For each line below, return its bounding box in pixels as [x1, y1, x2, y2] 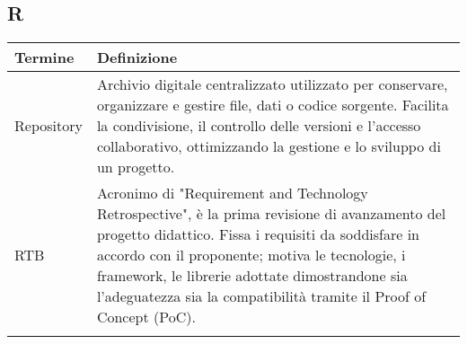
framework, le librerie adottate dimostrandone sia [96, 265, 408, 287]
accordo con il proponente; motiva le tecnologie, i [96, 244, 406, 266]
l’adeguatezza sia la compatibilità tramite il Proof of [96, 286, 427, 307]
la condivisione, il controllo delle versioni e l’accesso [96, 115, 421, 137]
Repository [14, 115, 83, 137]
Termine [14, 47, 75, 68]
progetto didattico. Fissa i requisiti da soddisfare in [96, 224, 419, 245]
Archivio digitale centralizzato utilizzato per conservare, [96, 74, 448, 95]
